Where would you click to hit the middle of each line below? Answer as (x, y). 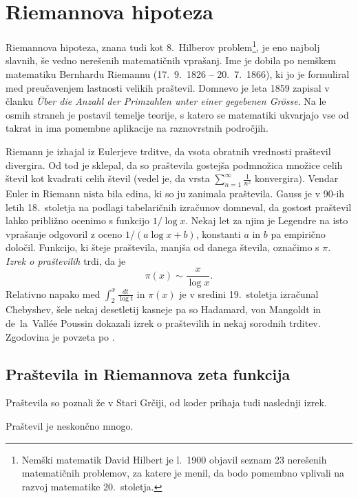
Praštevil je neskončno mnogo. (70, 425)
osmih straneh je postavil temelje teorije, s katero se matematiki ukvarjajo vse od (177, 114)
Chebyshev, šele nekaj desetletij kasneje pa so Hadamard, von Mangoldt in (164, 309)
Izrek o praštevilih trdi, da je (66, 260)
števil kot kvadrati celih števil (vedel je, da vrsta (108, 178)
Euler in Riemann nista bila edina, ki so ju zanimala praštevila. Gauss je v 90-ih (175, 193)
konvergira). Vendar (297, 178)
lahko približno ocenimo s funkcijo (77, 220)
